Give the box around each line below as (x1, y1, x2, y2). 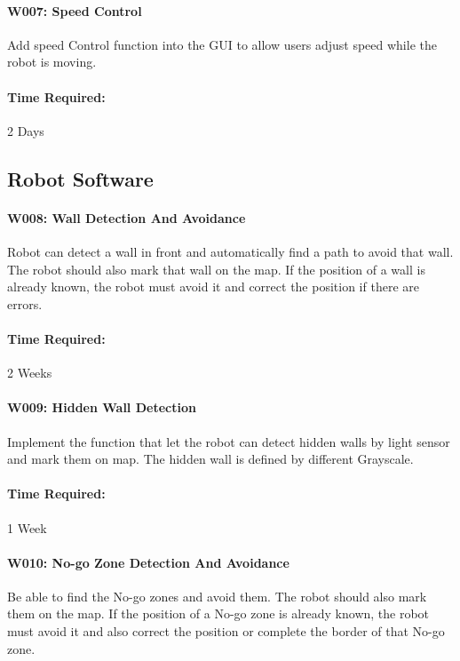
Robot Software (7, 164, 154, 192)
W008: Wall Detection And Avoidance (7, 208, 246, 227)
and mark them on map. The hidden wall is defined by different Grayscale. (7, 450, 414, 468)
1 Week (7, 518, 47, 537)
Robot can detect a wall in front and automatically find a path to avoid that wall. (7, 242, 454, 260)
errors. (7, 294, 43, 313)
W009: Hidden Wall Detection (7, 398, 196, 417)
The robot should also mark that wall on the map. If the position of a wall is (7, 259, 425, 278)
